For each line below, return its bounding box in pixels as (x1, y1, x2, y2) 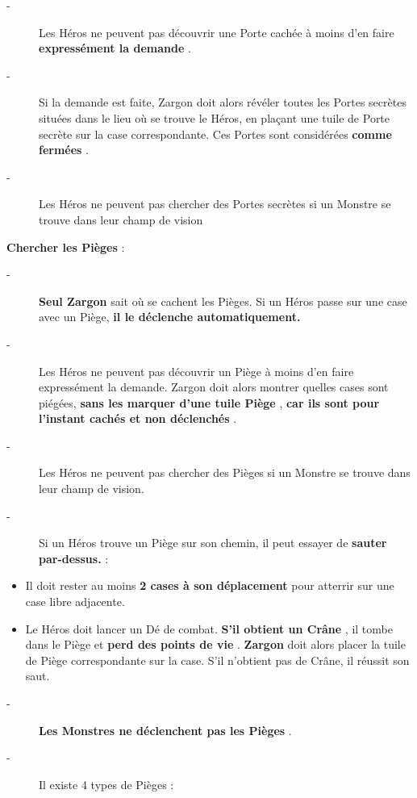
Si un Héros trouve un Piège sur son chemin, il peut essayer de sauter (39, 534, 387, 551)
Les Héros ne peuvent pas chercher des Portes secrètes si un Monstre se (39, 195, 391, 212)
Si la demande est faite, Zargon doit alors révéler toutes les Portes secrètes (39, 94, 407, 111)
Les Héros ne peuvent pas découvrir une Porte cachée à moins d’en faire (39, 23, 394, 40)
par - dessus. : (39, 549, 109, 566)
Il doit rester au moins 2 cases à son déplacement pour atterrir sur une (25, 577, 394, 594)
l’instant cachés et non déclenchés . (39, 410, 237, 427)
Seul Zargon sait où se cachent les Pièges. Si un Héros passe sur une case (39, 292, 407, 309)
